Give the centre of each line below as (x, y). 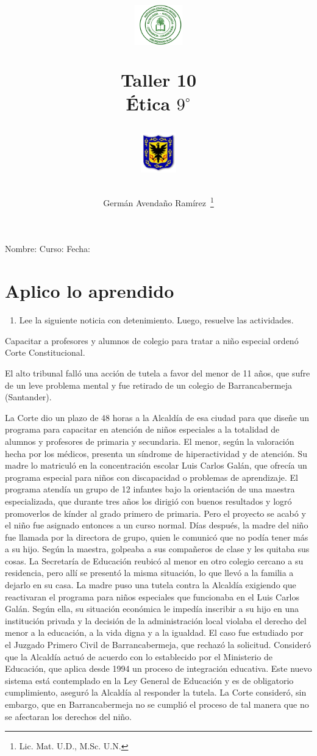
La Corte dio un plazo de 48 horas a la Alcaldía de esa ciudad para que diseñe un (157, 417)
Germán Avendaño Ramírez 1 (158, 202)
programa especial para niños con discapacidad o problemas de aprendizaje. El (151, 477)
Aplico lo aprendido (90, 291)
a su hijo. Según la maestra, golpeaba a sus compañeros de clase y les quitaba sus (157, 549)
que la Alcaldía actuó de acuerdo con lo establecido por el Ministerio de (139, 656)
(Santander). (28, 397)
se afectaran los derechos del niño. (68, 716)
